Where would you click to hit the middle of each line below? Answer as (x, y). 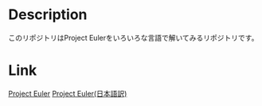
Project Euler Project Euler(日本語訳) (68, 93)
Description (48, 15)
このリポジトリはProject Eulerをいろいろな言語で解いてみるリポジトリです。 (133, 37)
